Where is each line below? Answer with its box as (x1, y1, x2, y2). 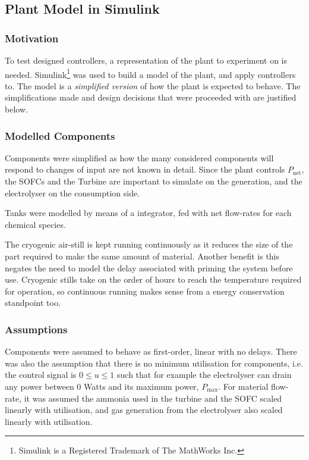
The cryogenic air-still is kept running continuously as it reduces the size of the (5, 238, 293, 251)
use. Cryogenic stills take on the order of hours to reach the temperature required (5, 273, 302, 286)
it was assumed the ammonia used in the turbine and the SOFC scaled (24, 392, 282, 404)
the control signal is (5, 368, 77, 381)
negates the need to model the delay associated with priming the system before (5, 261, 293, 274)
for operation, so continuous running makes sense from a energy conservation (5, 284, 285, 297)
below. (5, 103, 28, 115)
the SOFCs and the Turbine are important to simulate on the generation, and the (5, 175, 302, 187)
